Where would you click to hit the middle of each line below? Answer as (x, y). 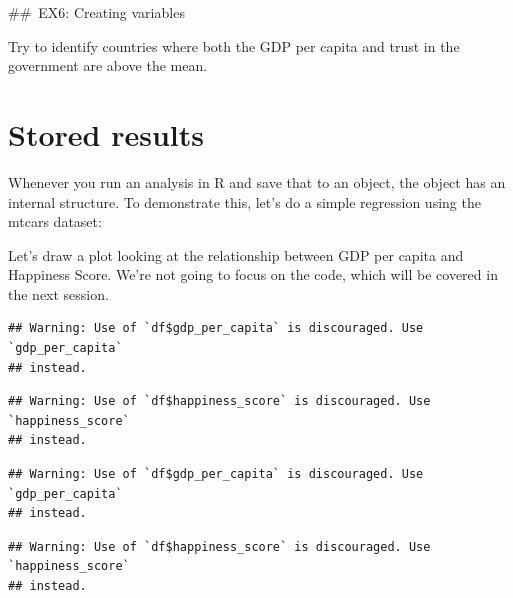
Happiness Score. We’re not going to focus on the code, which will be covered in (253, 274)
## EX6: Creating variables (96, 12)
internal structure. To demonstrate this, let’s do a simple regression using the (244, 201)
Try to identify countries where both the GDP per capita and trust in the (234, 45)
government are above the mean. (108, 65)
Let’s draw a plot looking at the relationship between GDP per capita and (236, 254)
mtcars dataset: (55, 221)
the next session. (58, 293)
